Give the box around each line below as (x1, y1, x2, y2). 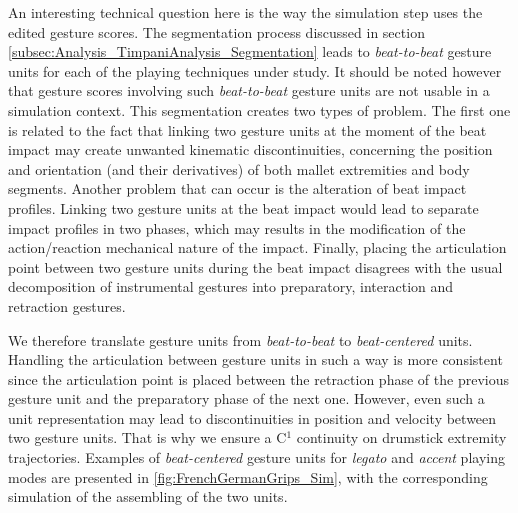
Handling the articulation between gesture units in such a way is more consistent (8, 349, 503, 370)
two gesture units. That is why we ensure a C (8, 427, 287, 448)
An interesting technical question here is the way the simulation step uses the (8, 2, 483, 22)
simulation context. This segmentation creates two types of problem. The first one (8, 99, 511, 120)
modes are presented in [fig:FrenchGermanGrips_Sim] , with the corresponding (8, 466, 488, 487)
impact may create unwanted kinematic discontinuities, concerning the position (8, 139, 493, 160)
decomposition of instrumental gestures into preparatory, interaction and (8, 276, 454, 297)
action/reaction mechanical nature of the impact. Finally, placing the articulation (8, 237, 507, 258)
